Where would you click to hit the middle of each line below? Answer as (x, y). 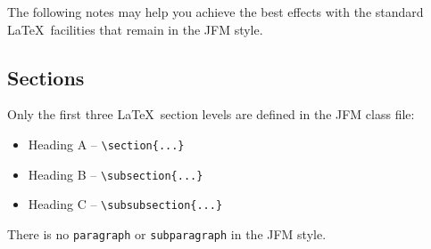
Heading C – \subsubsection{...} (125, 204)
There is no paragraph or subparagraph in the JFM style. (167, 233)
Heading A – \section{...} (106, 144)
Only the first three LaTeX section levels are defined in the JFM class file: (211, 114)
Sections (46, 77)
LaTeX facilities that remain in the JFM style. (135, 29)
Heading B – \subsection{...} (116, 174)
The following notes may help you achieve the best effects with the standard (215, 12)
